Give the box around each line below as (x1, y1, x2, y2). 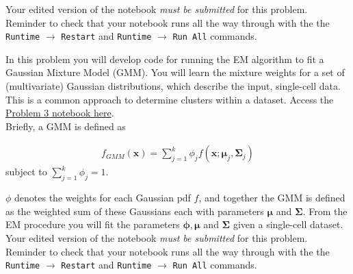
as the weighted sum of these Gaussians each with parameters (5, 203, 264, 218)
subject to (5, 164, 47, 179)
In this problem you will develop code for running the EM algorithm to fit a (5, 51, 324, 66)
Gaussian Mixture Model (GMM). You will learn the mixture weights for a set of (5, 65, 345, 79)
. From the (302, 203, 348, 218)
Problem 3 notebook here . (5, 105, 114, 120)
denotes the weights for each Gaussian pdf (14, 190, 191, 205)
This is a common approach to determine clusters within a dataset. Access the (5, 92, 334, 106)
